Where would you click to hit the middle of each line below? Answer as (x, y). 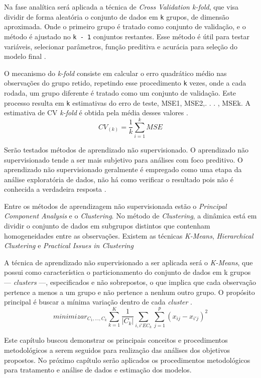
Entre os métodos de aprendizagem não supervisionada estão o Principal (115, 206)
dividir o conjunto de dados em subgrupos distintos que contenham (107, 226)
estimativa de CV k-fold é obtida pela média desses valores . (96, 112)
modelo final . (25, 56)
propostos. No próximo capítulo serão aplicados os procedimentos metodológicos (127, 360)
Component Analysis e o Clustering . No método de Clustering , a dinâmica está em (130, 216)
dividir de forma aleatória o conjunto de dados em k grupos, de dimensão (117, 16)
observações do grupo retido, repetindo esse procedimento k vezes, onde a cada (125, 83)
